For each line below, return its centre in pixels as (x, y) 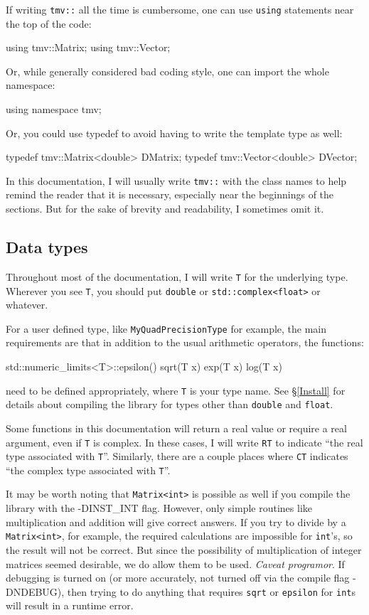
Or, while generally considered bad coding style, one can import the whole (167, 71)
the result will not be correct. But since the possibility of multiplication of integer (184, 549)
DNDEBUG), (35, 591)
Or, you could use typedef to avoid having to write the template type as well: (174, 133)
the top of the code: (49, 23)
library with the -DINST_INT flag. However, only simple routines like (159, 508)
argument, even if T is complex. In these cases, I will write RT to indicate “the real (184, 442)
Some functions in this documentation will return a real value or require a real (176, 428)
